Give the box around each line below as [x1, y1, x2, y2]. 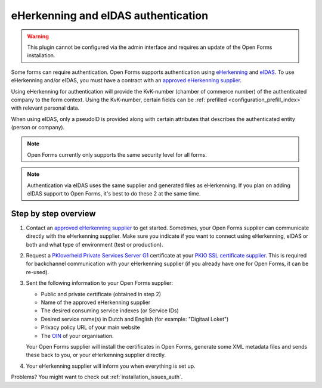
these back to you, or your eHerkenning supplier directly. [26, 352, 166, 359]
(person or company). [11, 124, 65, 131]
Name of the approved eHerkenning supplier [41, 299, 151, 306]
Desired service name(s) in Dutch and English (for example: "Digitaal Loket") [41, 315, 229, 322]
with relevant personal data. [11, 104, 80, 111]
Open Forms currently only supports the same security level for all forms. [27, 151, 207, 158]
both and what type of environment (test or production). [26, 241, 163, 248]
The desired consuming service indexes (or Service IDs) [41, 307, 179, 314]
